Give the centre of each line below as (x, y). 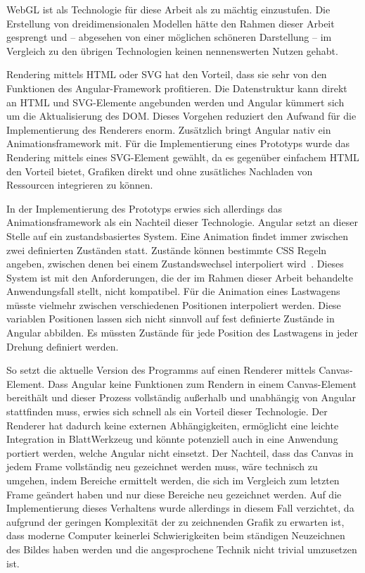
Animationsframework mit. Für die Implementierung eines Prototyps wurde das (178, 143)
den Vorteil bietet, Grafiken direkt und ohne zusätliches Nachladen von (160, 171)
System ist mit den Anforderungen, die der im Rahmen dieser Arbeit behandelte (180, 277)
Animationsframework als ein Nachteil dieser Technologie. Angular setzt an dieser (182, 222)
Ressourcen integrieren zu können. (80, 185)
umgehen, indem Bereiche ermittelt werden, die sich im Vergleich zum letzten (173, 480)
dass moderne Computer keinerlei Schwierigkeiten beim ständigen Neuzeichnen (176, 535)
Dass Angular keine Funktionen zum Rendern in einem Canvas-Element (202, 383)
